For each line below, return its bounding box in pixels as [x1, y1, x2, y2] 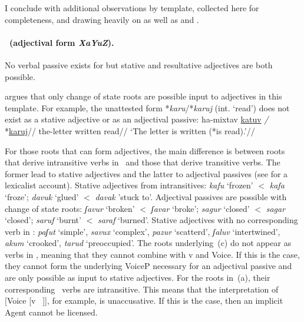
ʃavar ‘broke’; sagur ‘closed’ [151, 202, 250, 214]
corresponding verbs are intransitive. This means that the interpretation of [5, 283, 279, 295]
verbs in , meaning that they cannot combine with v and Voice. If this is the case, [5, 248, 300, 260]
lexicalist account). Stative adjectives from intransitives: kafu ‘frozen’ [5, 179, 253, 191]
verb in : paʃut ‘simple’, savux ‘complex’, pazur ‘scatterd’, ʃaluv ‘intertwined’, [5, 225, 280, 237]
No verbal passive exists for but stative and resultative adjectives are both [5, 58, 273, 71]
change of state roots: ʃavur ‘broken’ [5, 202, 135, 214]
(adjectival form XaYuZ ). [9, 36, 114, 48]
